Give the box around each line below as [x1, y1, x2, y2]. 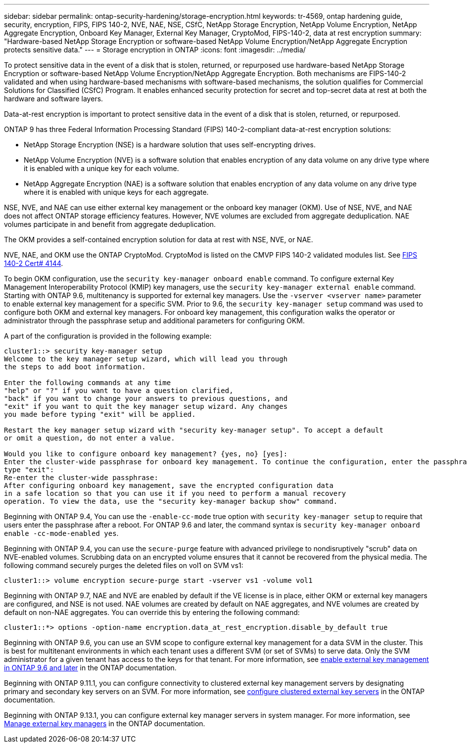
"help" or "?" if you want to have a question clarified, [4, 387, 233, 395]
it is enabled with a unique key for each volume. [24, 164, 179, 173]
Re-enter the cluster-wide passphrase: [4, 474, 158, 482]
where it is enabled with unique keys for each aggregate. [24, 188, 209, 196]
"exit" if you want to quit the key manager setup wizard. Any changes [4, 402, 288, 410]
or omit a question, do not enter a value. [4, 434, 175, 442]
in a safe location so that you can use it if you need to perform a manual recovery [4, 489, 346, 497]
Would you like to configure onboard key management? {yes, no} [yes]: [4, 450, 288, 458]
